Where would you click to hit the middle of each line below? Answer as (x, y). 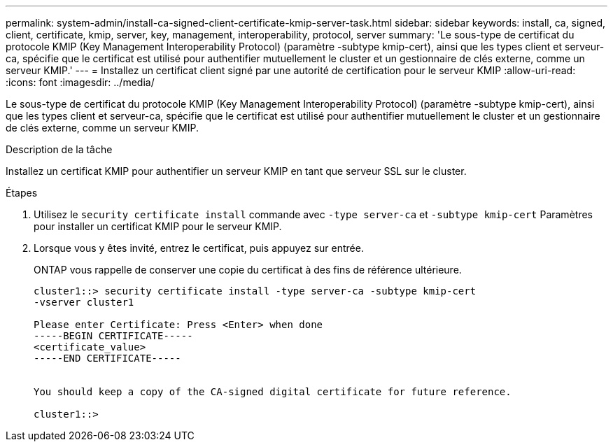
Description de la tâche (59, 149)
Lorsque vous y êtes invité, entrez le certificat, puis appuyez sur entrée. (199, 248)
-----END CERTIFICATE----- (107, 358)
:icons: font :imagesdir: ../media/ (80, 82)
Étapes (22, 193)
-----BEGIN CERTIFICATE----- (113, 336)
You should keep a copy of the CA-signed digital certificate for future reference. (273, 392)
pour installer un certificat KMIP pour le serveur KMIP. (158, 226)
